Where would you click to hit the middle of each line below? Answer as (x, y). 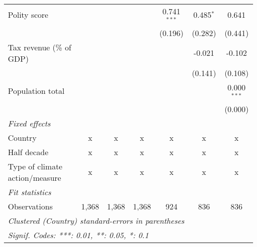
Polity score (28, 15)
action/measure (35, 177)
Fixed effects (29, 123)
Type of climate (35, 166)
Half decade (28, 152)
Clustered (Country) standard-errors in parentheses (96, 220)
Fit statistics (30, 192)
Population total (36, 91)
